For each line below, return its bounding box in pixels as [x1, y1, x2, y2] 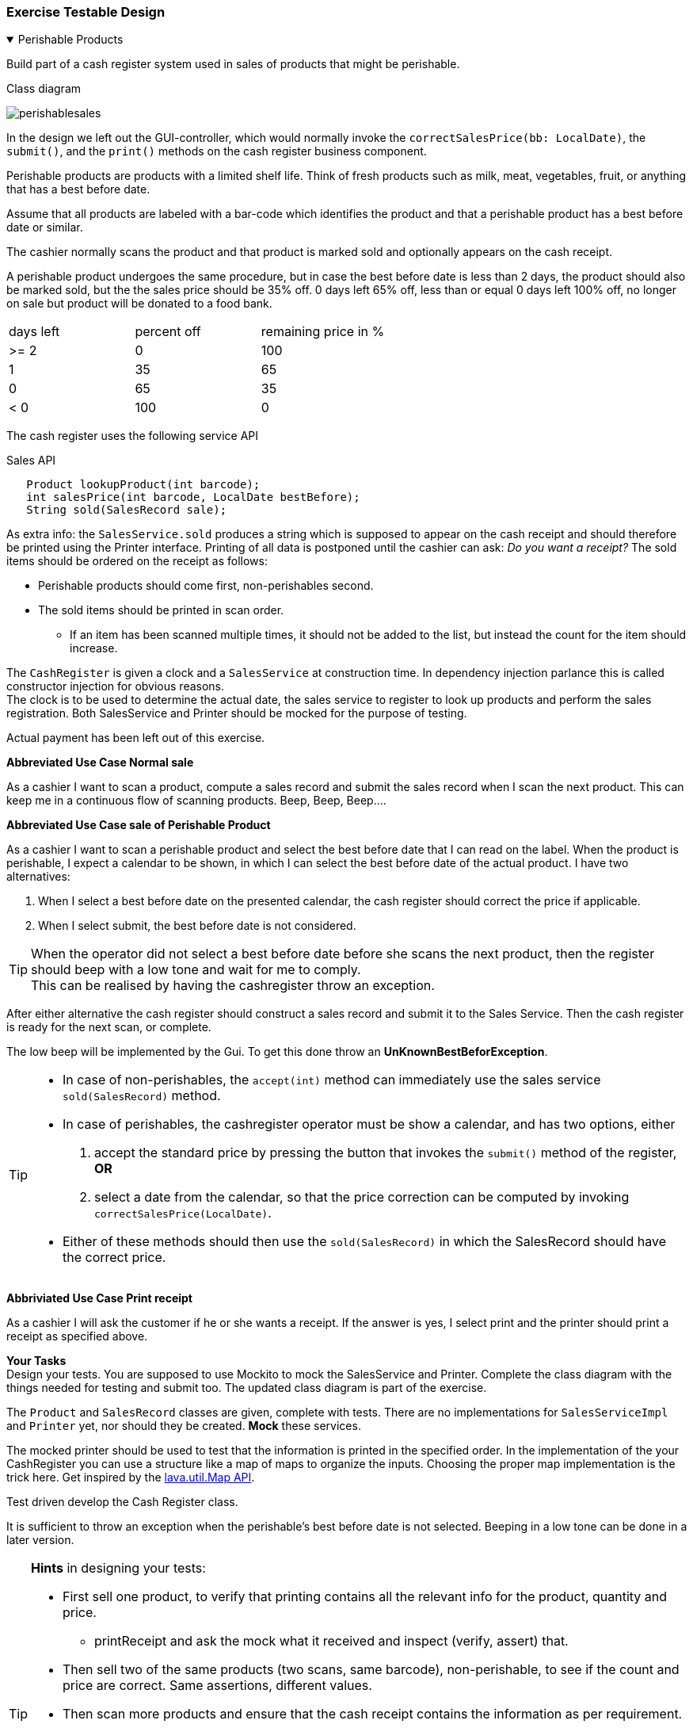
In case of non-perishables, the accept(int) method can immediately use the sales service [63, 1072, 601, 1088]
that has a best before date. [6, 182, 150, 197]
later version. [6, 1533, 74, 1547]
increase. [70, 641, 118, 656]
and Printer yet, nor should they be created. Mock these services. [6, 1419, 361, 1433]
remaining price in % [261, 323, 385, 340]
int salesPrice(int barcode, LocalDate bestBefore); [26, 491, 360, 504]
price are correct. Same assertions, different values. [63, 1677, 372, 1694]
